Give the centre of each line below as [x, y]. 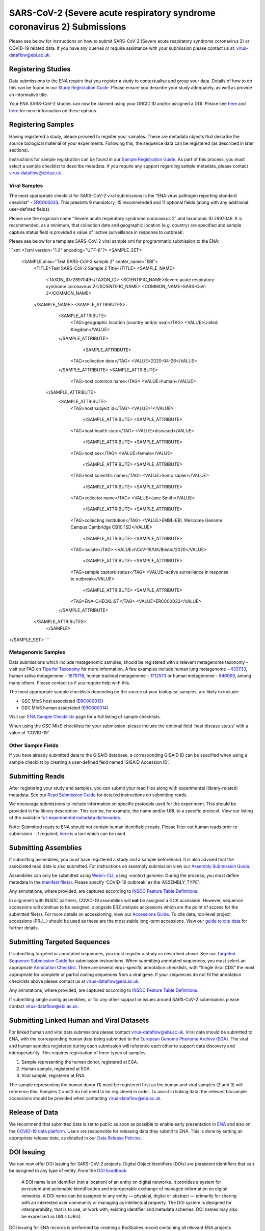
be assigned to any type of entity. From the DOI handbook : [68, 1171]
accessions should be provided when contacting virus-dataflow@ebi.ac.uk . [85, 1099]
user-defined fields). [30, 209]
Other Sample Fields [34, 745]
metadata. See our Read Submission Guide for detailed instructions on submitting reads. [98, 795]
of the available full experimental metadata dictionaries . [65, 818]
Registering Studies [40, 69]
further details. [24, 928]
